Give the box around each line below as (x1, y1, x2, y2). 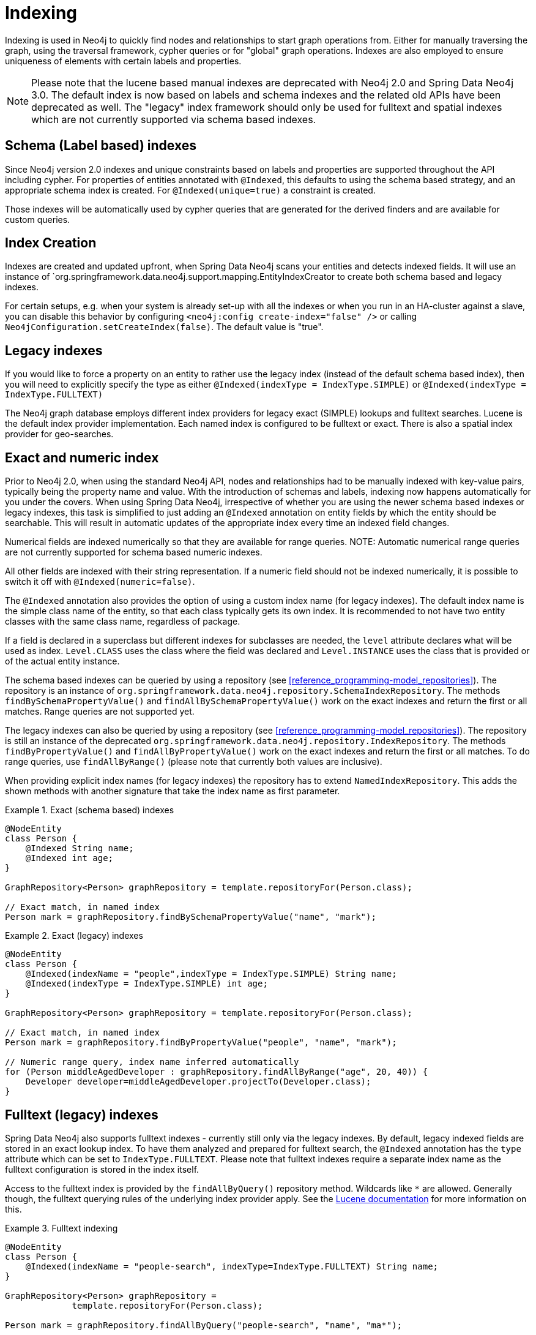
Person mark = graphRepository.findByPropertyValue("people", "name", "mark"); (5, 1037, 397, 1048)
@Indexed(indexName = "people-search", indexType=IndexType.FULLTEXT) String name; (25, 1261, 439, 1271)
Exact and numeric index (5, 449, 159, 465)
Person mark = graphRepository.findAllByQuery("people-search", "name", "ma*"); (5, 1320, 403, 1330)
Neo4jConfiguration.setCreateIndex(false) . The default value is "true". (5, 322, 324, 333)
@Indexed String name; (25, 843, 134, 854)
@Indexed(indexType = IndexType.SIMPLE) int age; (25, 979, 268, 989)
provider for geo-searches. (5, 429, 114, 440)
